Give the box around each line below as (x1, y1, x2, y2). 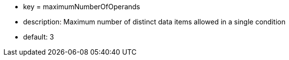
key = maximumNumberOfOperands (23, 2, 141, 11)
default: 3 (23, 33, 54, 41)
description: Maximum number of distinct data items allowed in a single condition (23, 18, 286, 26)
